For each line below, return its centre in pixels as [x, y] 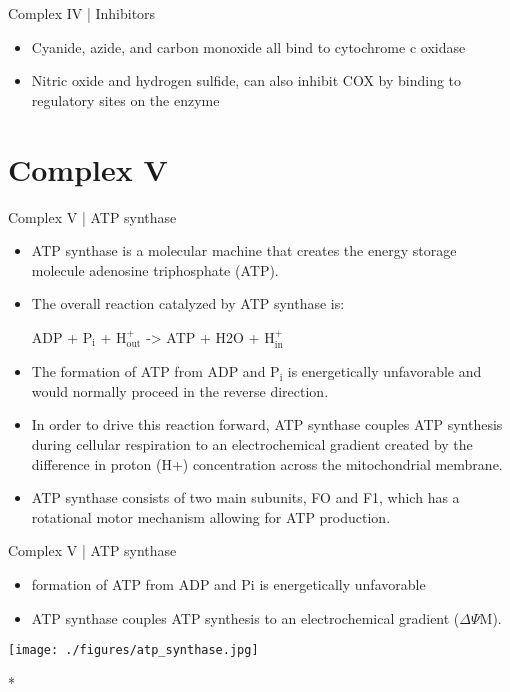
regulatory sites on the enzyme [125, 99]
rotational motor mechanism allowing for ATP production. [211, 516]
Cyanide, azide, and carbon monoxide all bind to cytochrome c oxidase [248, 46]
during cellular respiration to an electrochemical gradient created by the [252, 444]
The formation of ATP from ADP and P [155, 371]
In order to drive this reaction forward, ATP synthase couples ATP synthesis [267, 424]
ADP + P [62, 336]
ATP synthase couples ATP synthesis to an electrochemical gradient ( [245, 617]
